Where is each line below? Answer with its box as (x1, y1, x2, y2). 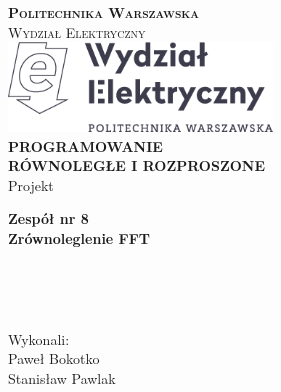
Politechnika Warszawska (8, 2, 199, 22)
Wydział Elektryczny (8, 21, 146, 42)
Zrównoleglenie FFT (8, 228, 151, 249)
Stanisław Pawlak (8, 368, 116, 388)
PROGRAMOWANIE (8, 135, 163, 156)
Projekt (8, 174, 54, 195)
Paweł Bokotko (8, 348, 100, 369)
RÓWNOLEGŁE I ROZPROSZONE (8, 155, 266, 176)
